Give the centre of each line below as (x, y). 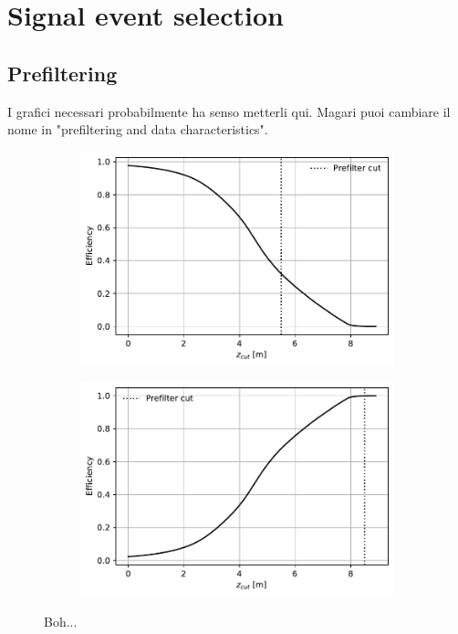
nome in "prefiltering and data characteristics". (138, 129)
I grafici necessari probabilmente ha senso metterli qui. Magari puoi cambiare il (229, 111)
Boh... (61, 622)
